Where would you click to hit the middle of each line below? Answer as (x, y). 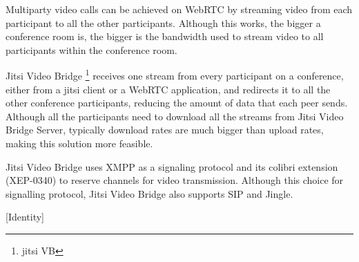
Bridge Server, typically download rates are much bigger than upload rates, (165, 130)
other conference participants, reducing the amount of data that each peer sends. (177, 103)
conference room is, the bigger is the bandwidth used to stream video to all (165, 36)
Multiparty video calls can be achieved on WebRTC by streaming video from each (179, 9)
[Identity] (25, 217)
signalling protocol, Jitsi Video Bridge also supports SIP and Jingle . (149, 193)
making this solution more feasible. (79, 143)
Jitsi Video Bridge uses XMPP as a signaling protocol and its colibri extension (172, 166)
